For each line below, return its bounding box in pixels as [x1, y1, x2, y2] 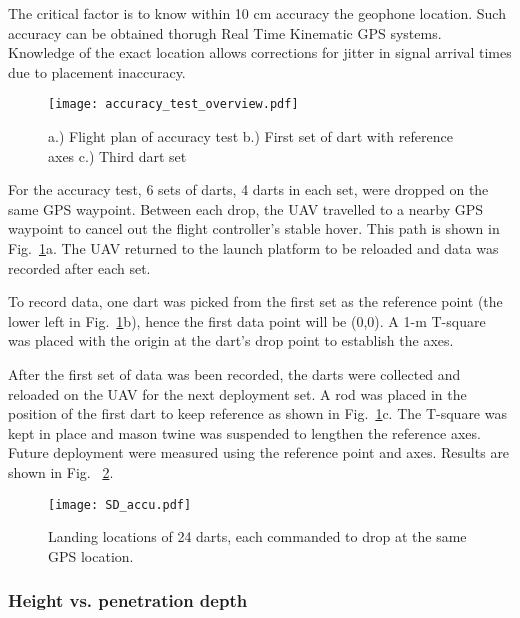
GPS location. [48, 545, 134, 566]
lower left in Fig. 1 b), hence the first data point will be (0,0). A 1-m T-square [8, 310, 486, 331]
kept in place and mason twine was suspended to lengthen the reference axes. [8, 422, 481, 443]
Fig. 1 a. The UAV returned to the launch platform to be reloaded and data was [8, 238, 499, 258]
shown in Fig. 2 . [8, 461, 114, 482]
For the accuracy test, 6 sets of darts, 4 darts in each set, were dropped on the [8, 179, 489, 200]
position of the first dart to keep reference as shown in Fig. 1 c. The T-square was [8, 403, 507, 424]
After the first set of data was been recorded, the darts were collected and [8, 363, 461, 384]
